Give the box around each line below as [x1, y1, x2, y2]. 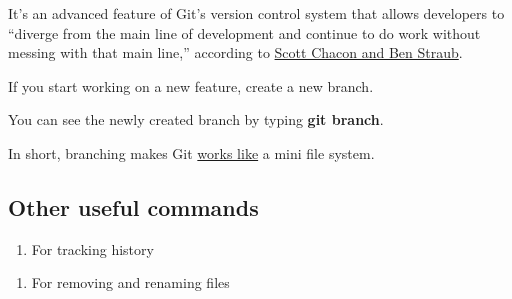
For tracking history [31, 238, 154, 259]
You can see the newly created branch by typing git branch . [8, 109, 384, 130]
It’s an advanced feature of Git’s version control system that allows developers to [8, 3, 505, 23]
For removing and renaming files [31, 272, 230, 293]
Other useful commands [8, 191, 259, 222]
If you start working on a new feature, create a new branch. [8, 75, 374, 96]
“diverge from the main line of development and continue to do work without [8, 22, 481, 43]
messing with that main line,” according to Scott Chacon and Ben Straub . [8, 42, 463, 63]
